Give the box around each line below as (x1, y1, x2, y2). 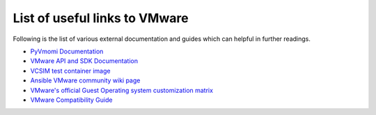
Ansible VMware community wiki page (30, 76, 141, 85)
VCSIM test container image (30, 67, 111, 75)
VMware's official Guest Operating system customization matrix (30, 86, 214, 94)
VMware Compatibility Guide (30, 96, 113, 104)
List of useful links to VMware (13, 10, 189, 26)
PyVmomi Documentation (30, 47, 104, 55)
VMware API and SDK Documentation (30, 57, 139, 65)
